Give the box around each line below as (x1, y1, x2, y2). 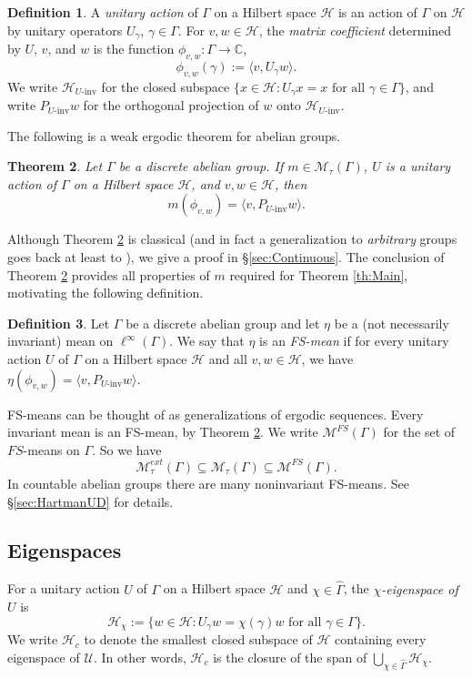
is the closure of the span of (213, 647, 367, 666)
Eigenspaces (7, 536, 122, 564)
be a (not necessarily (334, 313, 449, 332)
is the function (93, 39, 175, 58)
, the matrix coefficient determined (258, 20, 452, 39)
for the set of (383, 422, 456, 441)
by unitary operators (7, 20, 123, 39)
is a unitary (385, 157, 451, 176)
